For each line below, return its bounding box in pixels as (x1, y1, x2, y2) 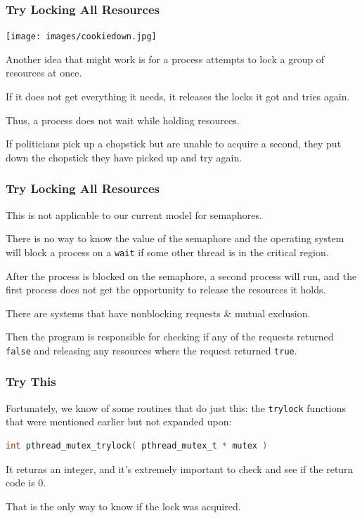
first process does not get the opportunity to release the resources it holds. (6, 282, 326, 297)
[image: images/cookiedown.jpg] (6, 32, 157, 42)
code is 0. (6, 475, 46, 490)
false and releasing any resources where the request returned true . (6, 343, 297, 357)
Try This (6, 373, 56, 390)
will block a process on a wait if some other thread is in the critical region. (6, 244, 329, 259)
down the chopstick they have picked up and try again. (6, 150, 243, 164)
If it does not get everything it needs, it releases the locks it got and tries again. (6, 89, 350, 104)
